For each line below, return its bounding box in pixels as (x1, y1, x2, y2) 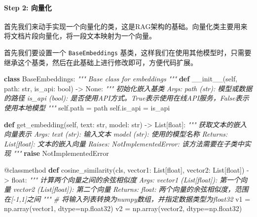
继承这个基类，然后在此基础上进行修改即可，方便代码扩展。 (4, 57, 197, 67)
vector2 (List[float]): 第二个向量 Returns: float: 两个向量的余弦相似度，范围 (13, 184, 249, 194)
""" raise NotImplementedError (13, 148, 109, 158)
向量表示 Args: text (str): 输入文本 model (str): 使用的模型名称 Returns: (4, 129, 228, 139)
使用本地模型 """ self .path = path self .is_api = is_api (4, 103, 170, 113)
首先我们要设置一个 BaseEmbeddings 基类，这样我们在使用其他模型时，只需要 (4, 47, 252, 57)
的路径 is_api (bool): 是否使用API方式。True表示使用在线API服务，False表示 (4, 93, 249, 103)
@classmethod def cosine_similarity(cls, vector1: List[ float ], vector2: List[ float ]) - (4, 164, 249, 175)
